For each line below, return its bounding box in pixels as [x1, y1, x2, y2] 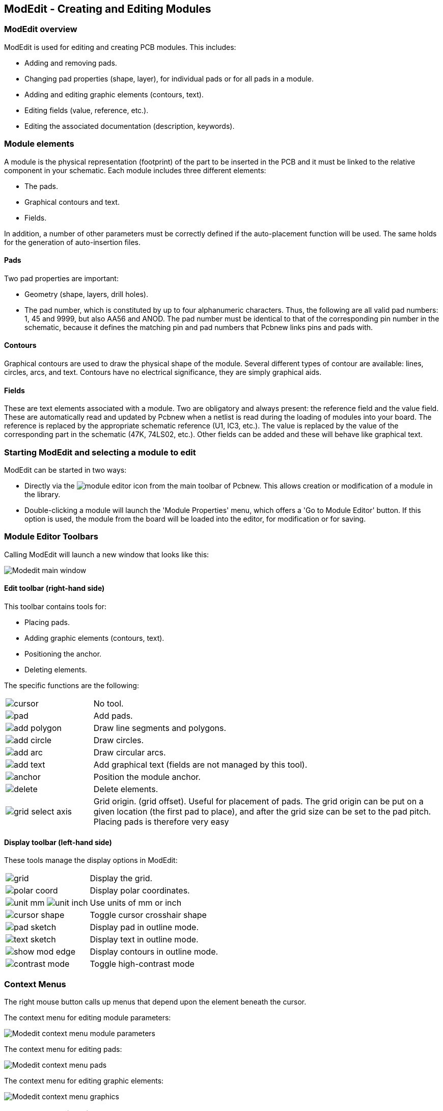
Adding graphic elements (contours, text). [24, 633, 164, 642]
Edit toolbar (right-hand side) [4, 584, 105, 593]
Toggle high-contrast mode [90, 959, 195, 969]
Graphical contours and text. [24, 197, 120, 206]
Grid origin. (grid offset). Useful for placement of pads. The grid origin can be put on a [93, 796, 424, 806]
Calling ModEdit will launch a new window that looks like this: [4, 550, 209, 559]
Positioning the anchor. [24, 649, 102, 658]
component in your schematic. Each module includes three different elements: [4, 166, 266, 175]
